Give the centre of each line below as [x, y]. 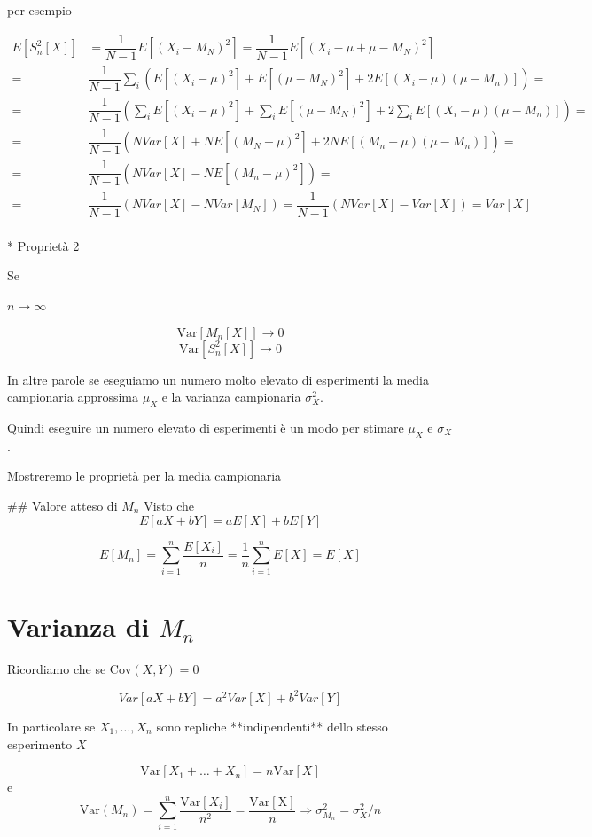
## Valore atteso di [62, 505]
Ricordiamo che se [57, 668]
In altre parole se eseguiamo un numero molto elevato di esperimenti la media [218, 379]
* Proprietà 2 [43, 245]
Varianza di [78, 626]
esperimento [40, 743]
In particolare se [51, 726]
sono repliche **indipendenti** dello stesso [272, 726]
